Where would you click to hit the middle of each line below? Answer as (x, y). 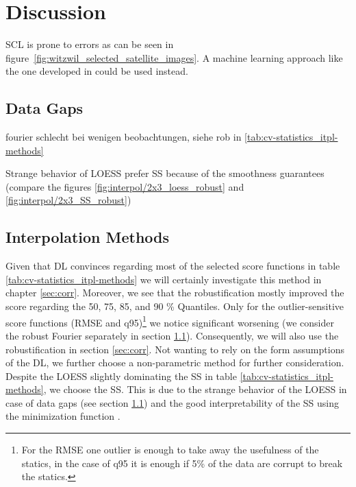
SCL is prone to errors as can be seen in (90, 44)
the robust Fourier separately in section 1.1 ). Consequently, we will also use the (172, 335)
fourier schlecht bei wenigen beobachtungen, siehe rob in (124, 137)
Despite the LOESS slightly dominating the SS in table (121, 376)
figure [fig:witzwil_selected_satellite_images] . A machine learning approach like (174, 57)
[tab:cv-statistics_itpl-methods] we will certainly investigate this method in (164, 279)
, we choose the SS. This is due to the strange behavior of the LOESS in (195, 389)
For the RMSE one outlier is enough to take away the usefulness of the (170, 450)
